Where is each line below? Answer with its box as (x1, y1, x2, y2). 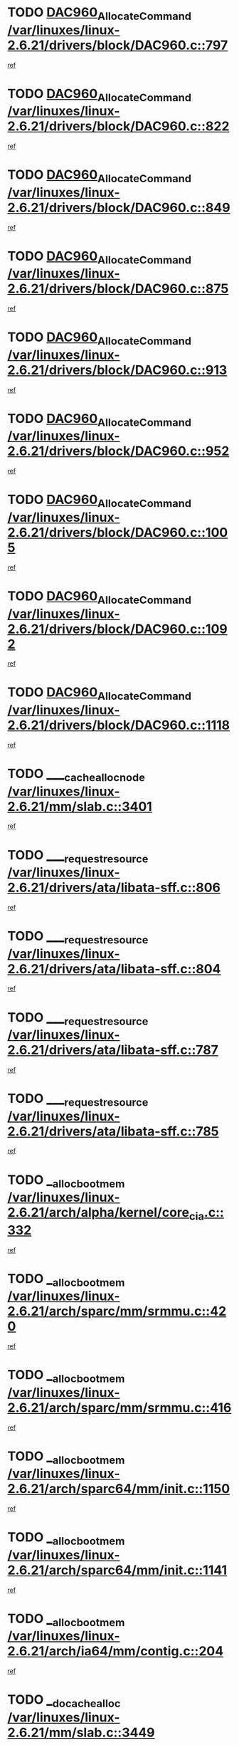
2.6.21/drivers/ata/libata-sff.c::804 (7, 960, 221, 977)
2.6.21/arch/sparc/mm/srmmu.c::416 (7, 1400, 232, 1415)
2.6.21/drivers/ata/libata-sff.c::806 (7, 880, 221, 896)
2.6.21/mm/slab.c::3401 (7, 798, 153, 814)
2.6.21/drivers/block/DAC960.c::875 (7, 281, 229, 297)
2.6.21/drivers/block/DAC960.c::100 (7, 524, 228, 540)
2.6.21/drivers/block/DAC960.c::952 (7, 443, 230, 459)
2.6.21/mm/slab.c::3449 (7, 1724, 155, 1741)
